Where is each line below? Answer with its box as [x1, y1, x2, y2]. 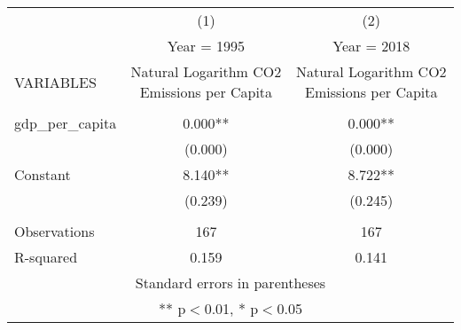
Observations [14, 221, 95, 241]
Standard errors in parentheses [135, 272, 326, 293]
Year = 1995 [167, 35, 245, 56]
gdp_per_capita [14, 113, 117, 133]
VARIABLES [14, 71, 97, 92]
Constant [14, 164, 71, 185]
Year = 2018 [332, 35, 410, 56]
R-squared [14, 247, 78, 267]
